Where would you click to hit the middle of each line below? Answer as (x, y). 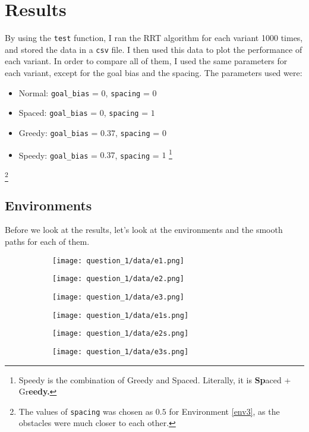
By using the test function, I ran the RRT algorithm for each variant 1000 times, (154, 38)
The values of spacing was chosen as (86, 411)
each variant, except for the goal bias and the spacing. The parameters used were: (154, 73)
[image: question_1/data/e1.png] (118, 261)
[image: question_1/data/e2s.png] (121, 334)
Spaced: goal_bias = (58, 113)
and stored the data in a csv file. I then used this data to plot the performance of (154, 49)
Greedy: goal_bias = (58, 132)
